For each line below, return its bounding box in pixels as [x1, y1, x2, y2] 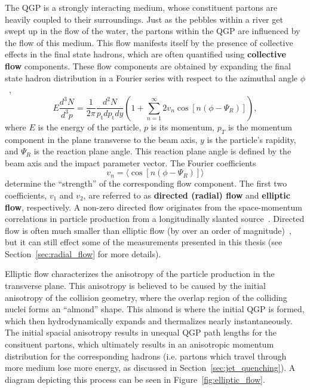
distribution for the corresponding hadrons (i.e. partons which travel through [5, 349, 287, 362]
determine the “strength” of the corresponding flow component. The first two [5, 177, 287, 190]
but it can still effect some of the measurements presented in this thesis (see [5, 236, 283, 248]
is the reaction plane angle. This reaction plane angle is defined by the [33, 145, 291, 157]
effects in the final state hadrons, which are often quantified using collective [5, 48, 286, 60]
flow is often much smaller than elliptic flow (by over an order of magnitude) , [5, 224, 291, 236]
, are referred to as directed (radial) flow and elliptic [83, 188, 290, 201]
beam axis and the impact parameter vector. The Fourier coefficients [5, 156, 256, 169]
